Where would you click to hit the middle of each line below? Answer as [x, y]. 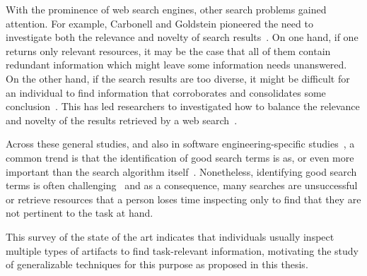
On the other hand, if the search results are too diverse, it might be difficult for [178, 78]
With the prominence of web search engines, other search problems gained [166, 9]
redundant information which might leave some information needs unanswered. [176, 65]
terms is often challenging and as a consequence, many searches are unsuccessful [182, 185]
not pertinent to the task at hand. [80, 213]
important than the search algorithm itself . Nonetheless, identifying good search [181, 171]
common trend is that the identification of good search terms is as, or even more [180, 157]
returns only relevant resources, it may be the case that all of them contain [168, 50]
